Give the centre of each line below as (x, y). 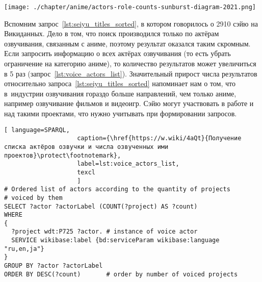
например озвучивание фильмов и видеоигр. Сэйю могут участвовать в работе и (129, 103)
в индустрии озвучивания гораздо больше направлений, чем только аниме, (120, 93)
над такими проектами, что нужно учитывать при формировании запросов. (121, 113)
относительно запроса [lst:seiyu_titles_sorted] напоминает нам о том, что (120, 83)
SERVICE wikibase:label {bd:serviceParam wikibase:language (115, 240)
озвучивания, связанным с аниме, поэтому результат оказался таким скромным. (127, 43)
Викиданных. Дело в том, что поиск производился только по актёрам (112, 33)
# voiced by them (33, 198)
